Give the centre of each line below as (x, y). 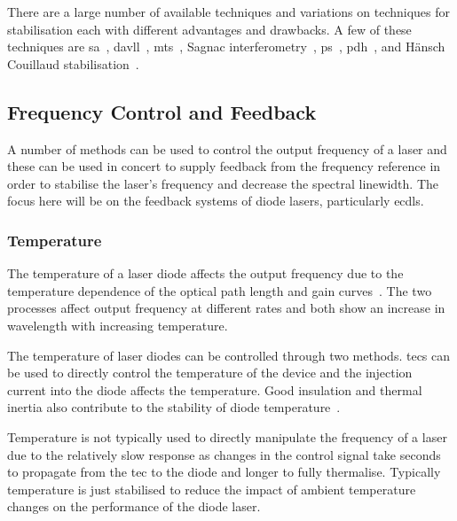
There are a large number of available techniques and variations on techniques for (229, 12)
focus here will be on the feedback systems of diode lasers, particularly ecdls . (216, 201)
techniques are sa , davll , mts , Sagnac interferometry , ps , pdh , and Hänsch (226, 47)
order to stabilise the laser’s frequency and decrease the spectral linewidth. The (223, 183)
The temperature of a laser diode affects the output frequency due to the (205, 273)
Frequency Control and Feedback (162, 111)
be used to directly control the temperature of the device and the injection (210, 373)
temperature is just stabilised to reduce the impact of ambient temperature (212, 489)
